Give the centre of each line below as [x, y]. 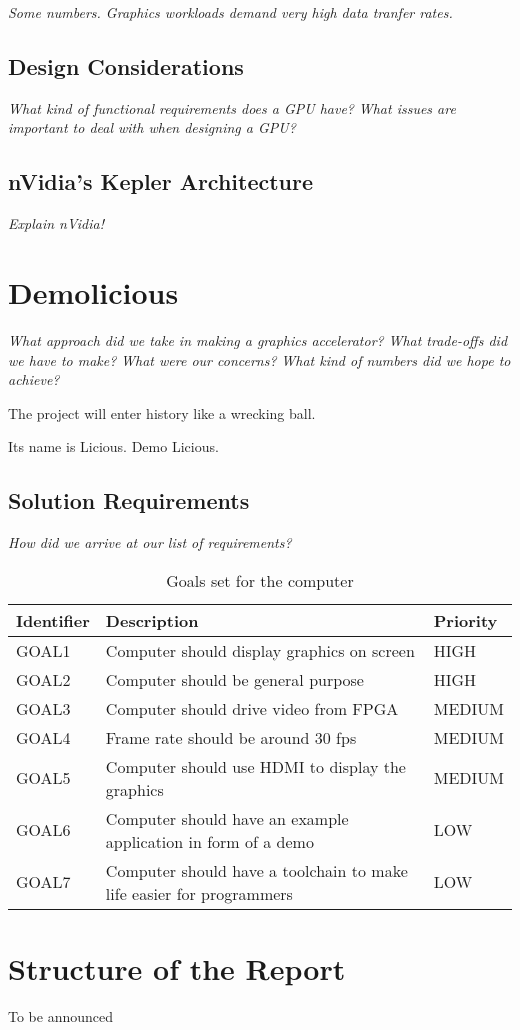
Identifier [53, 620]
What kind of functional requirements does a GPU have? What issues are [232, 107]
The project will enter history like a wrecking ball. [162, 412]
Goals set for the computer [260, 580]
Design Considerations [126, 65]
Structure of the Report [177, 967]
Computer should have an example [227, 818]
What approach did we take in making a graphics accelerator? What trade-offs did [258, 339]
